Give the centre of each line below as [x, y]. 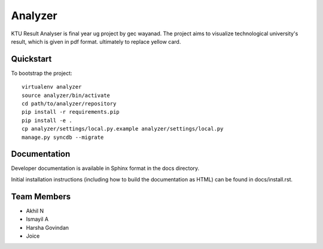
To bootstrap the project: [42, 73]
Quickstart [31, 59]
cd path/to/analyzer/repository [69, 104]
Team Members [41, 197]
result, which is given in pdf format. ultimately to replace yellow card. [96, 41]
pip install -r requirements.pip [71, 112]
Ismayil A [37, 219]
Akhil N [35, 211]
